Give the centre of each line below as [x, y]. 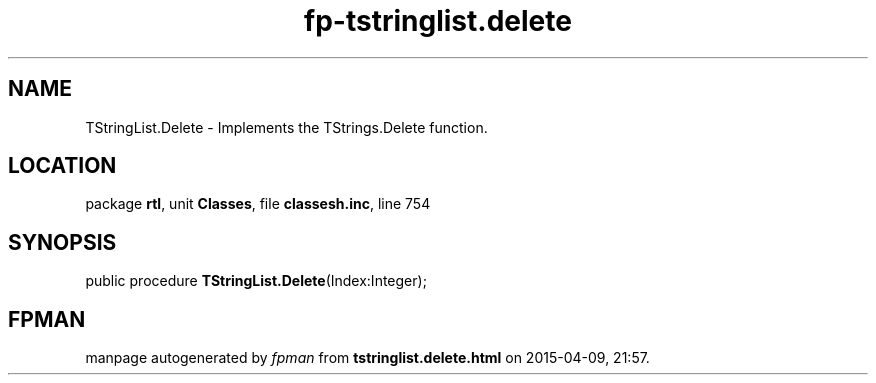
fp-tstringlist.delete [438, 21]
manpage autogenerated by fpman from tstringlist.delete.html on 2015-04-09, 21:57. [367, 358]
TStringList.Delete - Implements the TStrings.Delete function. [286, 127]
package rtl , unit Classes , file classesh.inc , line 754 [258, 204]
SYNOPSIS [62, 242]
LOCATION [62, 166]
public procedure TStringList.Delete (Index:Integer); [256, 281]
